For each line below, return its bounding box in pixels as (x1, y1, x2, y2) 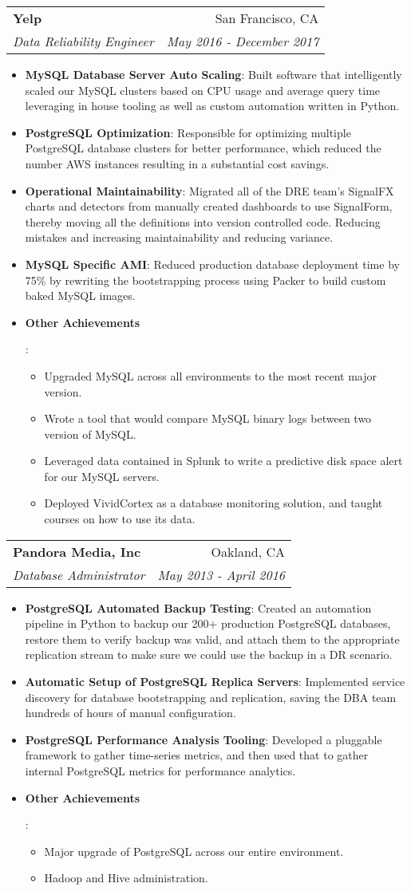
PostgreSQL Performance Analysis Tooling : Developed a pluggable (25, 731, 382, 747)
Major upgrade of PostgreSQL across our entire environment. (44, 842, 344, 859)
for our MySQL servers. (44, 467, 160, 484)
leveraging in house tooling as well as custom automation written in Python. (25, 97, 400, 114)
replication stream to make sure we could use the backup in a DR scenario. (25, 646, 393, 663)
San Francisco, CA (215, 9, 319, 27)
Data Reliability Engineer (13, 32, 154, 50)
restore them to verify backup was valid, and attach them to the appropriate (25, 630, 400, 647)
